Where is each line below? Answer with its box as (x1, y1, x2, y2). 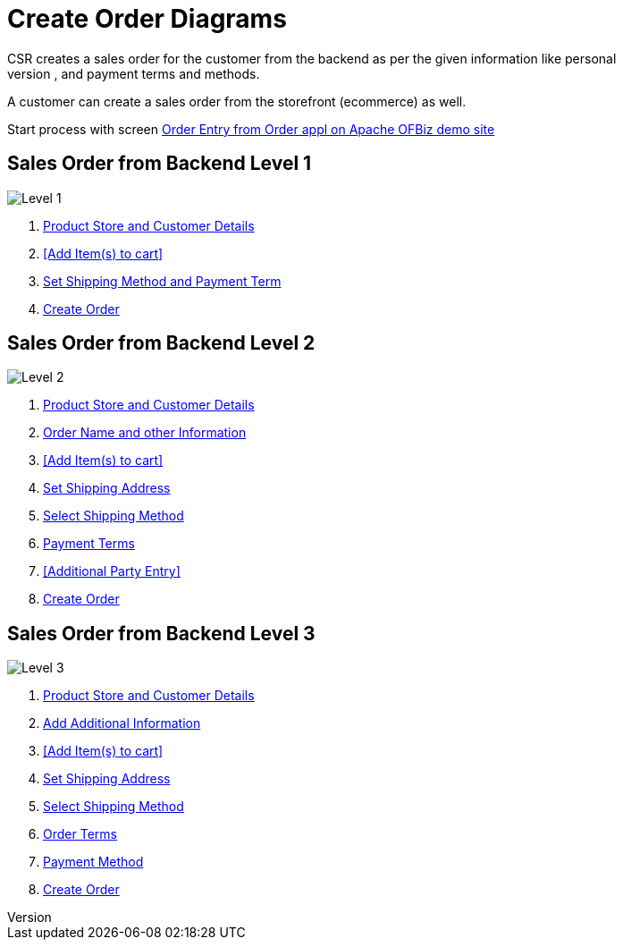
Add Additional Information (43, 715, 201, 731)
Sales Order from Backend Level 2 (7, 332, 316, 355)
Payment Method (43, 854, 144, 870)
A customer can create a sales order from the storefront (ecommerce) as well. (7, 93, 467, 109)
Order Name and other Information (43, 425, 247, 441)
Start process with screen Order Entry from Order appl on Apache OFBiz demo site (7, 121, 495, 137)
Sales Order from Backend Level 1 (7, 152, 312, 175)
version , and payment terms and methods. (7, 65, 260, 81)
